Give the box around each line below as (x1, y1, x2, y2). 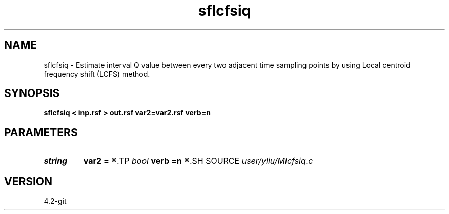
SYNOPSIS (4, 87, 60, 100)
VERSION (4, 175, 53, 188)
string (44, 156, 68, 167)
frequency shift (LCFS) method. (44, 69, 150, 78)
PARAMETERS (4, 126, 78, 139)
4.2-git (44, 197, 67, 206)
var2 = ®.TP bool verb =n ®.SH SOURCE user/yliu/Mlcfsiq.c (83, 156, 313, 167)
